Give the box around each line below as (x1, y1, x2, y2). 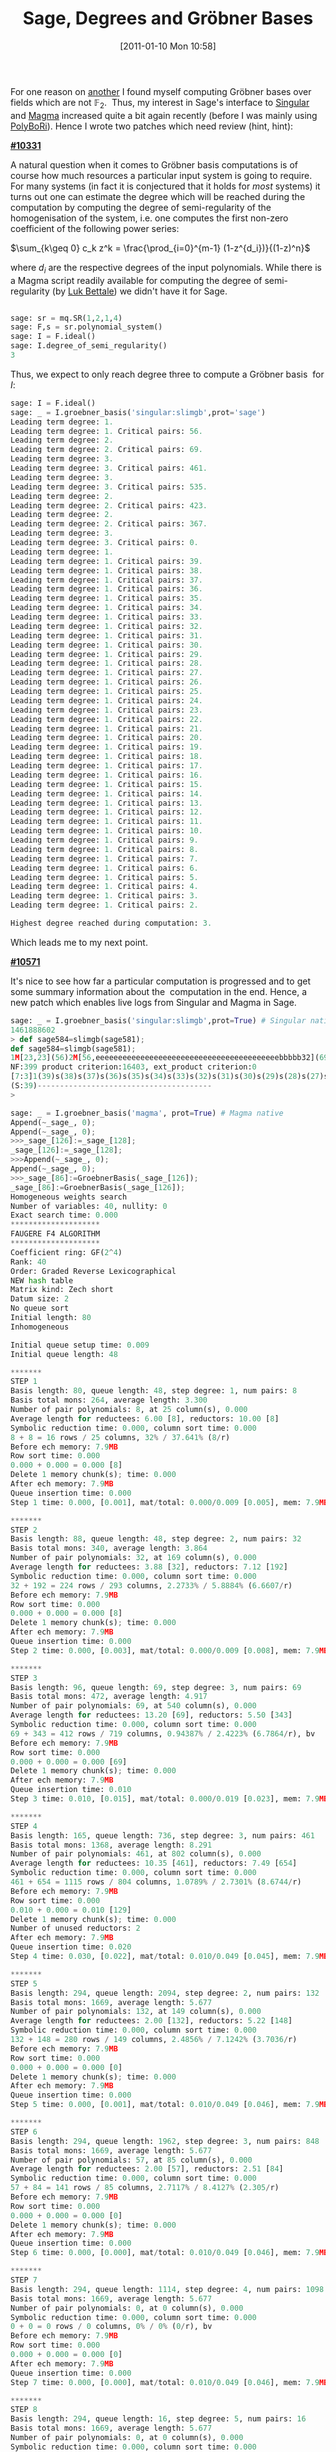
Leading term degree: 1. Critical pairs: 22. (10, 714, 203, 724)
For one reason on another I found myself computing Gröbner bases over (10, 85, 312, 97)
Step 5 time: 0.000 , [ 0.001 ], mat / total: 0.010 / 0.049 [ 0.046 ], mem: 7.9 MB (10, 2100, 329, 2110)
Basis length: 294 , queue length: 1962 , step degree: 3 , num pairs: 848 (10, 2136, 320, 2146)
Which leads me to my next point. (10, 936, 148, 948)
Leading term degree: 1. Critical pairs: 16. (10, 770, 203, 780)
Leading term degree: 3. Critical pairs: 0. (10, 538, 199, 548)
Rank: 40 (10, 1257, 47, 1267)
